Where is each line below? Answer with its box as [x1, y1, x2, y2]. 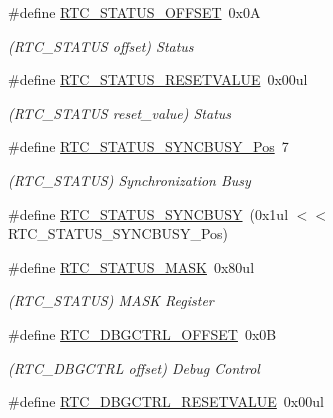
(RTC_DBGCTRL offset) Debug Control [8, 357, 260, 378]
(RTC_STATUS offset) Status [8, 35, 194, 56]
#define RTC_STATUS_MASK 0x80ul [8, 256, 255, 277]
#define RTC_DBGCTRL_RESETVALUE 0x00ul [8, 391, 324, 412]
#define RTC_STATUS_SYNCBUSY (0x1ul [8, 203, 289, 224]
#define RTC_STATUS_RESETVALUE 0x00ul [8, 69, 308, 90]
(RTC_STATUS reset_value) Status [8, 102, 232, 123]
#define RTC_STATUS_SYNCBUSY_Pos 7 [8, 136, 289, 157]
